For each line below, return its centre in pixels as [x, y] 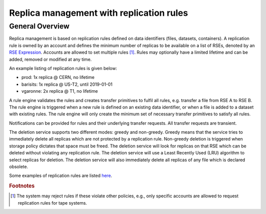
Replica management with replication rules [99, 13]
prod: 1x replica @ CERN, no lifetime [58, 77]
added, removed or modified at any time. [50, 59]
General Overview [39, 26]
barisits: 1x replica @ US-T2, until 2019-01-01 [67, 84]
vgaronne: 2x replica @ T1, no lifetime [60, 91]
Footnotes [22, 186]
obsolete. [18, 167]
